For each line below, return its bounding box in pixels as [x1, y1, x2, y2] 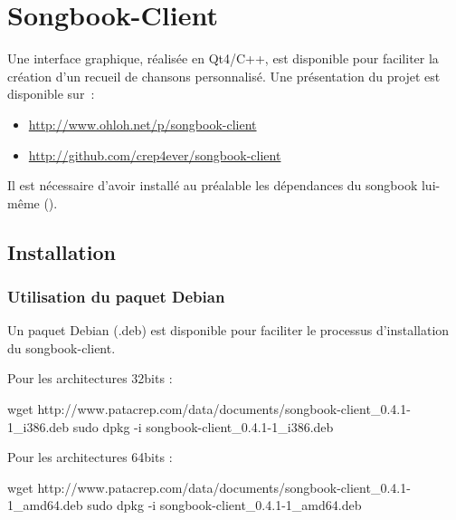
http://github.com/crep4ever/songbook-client [28, 145, 281, 164]
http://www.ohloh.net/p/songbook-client [28, 114, 257, 133]
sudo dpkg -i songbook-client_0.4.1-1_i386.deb [72, 417, 334, 436]
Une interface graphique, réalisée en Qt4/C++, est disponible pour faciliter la [7, 49, 439, 68]
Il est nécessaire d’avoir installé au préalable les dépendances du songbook [7, 176, 418, 195]
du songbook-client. [7, 338, 116, 357]
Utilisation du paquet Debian [7, 284, 225, 307]
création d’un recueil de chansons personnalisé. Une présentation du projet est [7, 66, 441, 85]
